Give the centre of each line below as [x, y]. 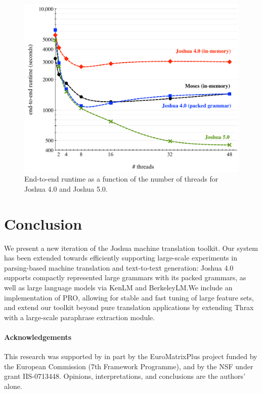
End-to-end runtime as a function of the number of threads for [121, 179]
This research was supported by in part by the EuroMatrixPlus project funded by [131, 356]
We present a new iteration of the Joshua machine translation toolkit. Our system [131, 248]
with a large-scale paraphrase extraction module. [80, 317]
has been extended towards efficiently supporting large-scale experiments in [121, 258]
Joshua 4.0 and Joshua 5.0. [66, 188]
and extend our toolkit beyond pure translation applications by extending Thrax [129, 307]
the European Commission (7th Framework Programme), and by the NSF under [129, 366]
